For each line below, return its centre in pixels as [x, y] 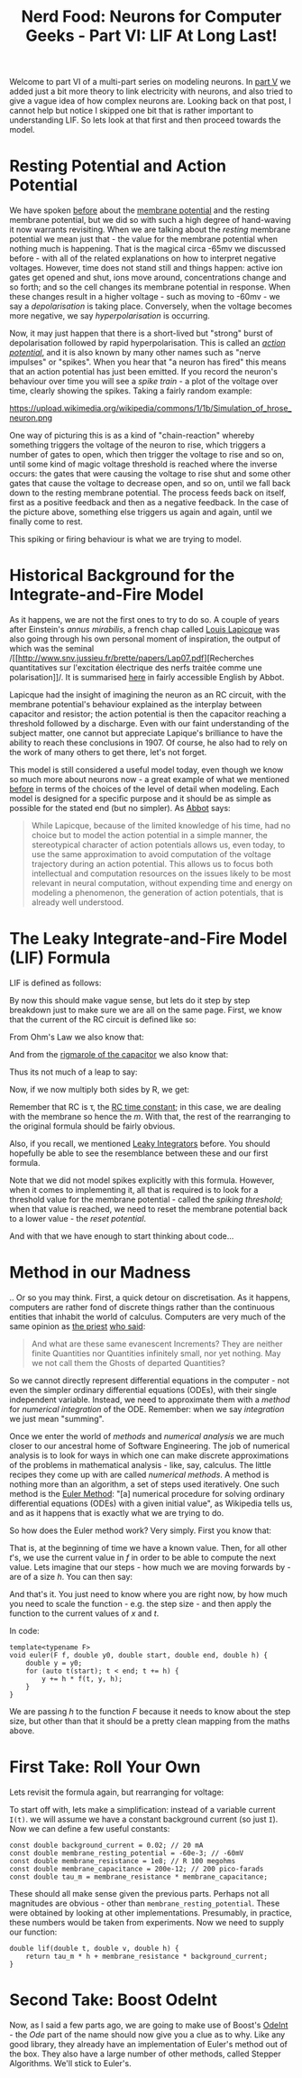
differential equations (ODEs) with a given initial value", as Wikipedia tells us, [151, 1503]
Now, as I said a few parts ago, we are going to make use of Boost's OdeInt [149, 2025]
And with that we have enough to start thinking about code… [122, 1236]
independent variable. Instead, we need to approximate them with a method [150, 1399]
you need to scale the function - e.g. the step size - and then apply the [141, 1603]
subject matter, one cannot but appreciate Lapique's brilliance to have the [146, 734]
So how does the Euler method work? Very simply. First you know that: [141, 1530]
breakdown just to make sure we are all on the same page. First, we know [146, 1010]
